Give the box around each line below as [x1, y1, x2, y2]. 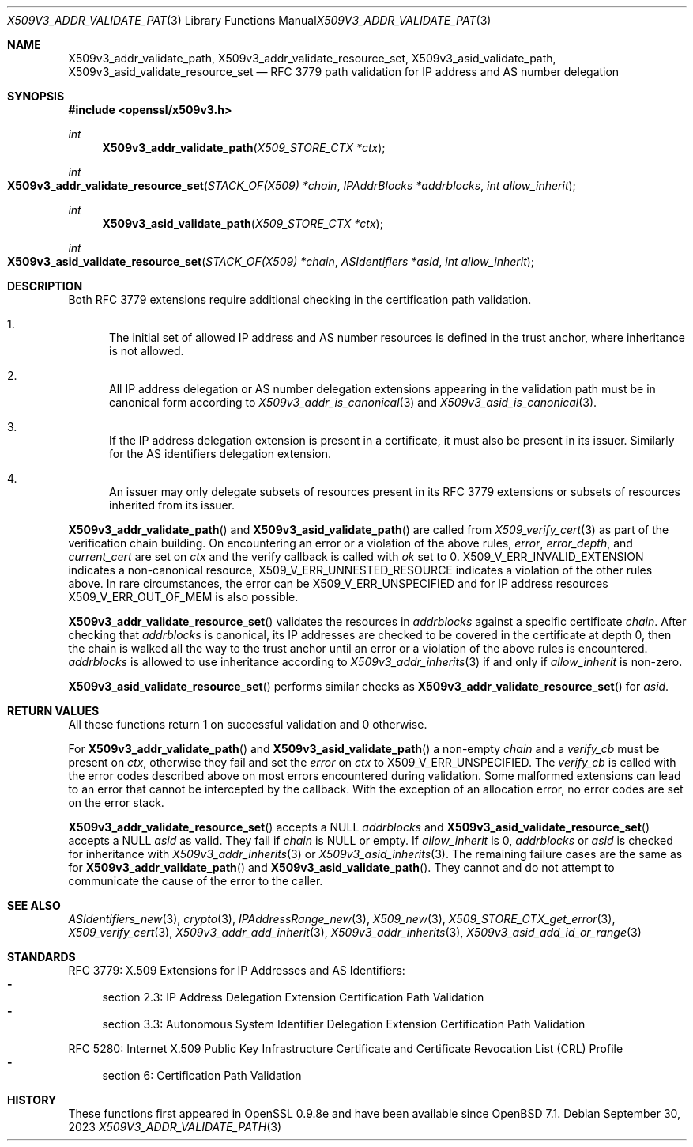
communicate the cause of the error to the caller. [68, 874, 323, 888]
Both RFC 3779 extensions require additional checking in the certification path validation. [68, 293, 532, 306]
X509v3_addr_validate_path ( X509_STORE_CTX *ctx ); [102, 141, 386, 154]
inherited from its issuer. [109, 498, 235, 512]
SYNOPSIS [7, 89, 65, 103]
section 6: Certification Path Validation [102, 1069, 302, 1082]
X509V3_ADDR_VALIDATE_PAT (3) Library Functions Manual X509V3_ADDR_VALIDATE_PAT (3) [7, 13, 492, 27]
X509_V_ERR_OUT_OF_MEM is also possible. [68, 590, 299, 604]
